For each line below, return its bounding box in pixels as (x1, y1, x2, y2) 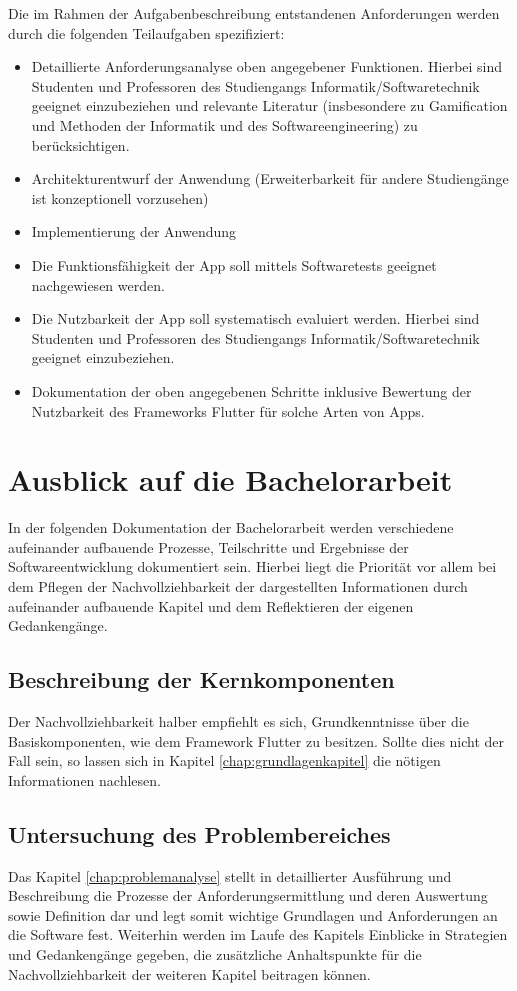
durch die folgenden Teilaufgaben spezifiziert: (8, 22, 285, 43)
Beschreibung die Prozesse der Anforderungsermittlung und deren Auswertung (8, 885, 488, 906)
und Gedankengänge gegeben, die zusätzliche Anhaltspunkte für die (8, 943, 422, 964)
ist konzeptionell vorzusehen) (31, 187, 209, 208)
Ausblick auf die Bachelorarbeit (8, 459, 453, 500)
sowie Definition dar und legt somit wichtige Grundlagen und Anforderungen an (8, 904, 498, 925)
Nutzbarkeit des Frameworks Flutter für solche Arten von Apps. (31, 400, 425, 421)
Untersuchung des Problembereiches (8, 818, 391, 849)
